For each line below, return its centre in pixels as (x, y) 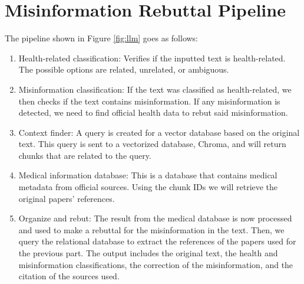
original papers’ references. (67, 198)
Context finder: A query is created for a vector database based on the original (159, 132)
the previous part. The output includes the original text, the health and (148, 253)
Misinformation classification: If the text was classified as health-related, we (155, 89)
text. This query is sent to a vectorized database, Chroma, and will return (152, 144)
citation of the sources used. (69, 276)
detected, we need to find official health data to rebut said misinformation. (153, 112)
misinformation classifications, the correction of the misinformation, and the (156, 264)
